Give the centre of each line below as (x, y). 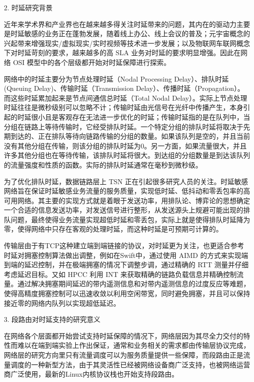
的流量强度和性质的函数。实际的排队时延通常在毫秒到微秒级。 (103, 164)
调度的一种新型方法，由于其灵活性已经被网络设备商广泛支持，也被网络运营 (130, 364)
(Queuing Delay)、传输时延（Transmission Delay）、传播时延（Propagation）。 (124, 88)
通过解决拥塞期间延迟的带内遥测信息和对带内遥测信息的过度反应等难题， (134, 284)
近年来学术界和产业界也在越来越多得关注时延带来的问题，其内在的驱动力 (120, 24)
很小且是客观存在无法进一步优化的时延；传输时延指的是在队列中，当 (140, 117)
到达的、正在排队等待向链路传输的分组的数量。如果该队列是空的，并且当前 (130, 136)
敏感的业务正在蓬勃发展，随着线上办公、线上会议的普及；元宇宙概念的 (137, 33)
